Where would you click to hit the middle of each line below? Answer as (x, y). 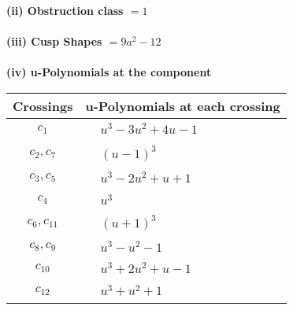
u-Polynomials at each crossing (183, 105)
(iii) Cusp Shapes (54, 41)
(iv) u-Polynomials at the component (109, 72)
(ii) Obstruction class (65, 10)
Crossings (43, 105)
